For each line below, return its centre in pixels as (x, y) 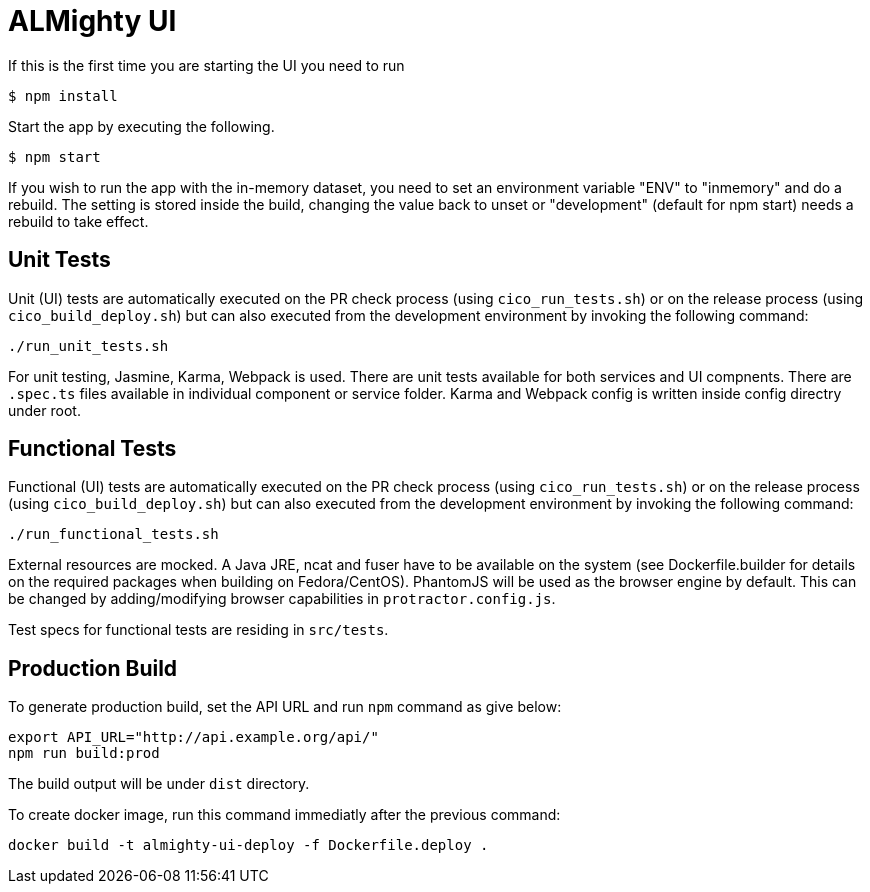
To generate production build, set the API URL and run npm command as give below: (285, 707)
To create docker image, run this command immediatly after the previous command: (284, 815)
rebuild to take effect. (78, 221)
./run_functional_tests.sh (113, 534)
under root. (44, 410)
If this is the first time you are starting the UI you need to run (206, 65)
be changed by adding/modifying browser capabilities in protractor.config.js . (282, 599)
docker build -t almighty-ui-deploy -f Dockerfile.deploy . (248, 845)
